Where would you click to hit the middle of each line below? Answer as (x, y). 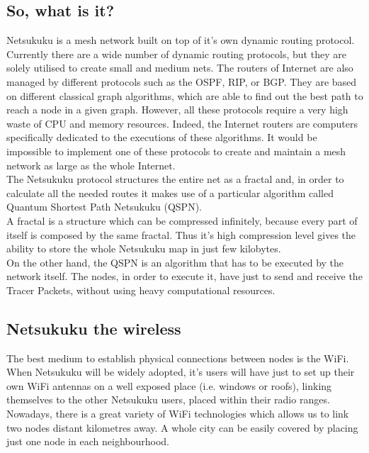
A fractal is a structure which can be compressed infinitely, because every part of (182, 220)
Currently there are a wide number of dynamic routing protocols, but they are (176, 54)
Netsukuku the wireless (94, 328)
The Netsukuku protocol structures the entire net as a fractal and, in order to (175, 179)
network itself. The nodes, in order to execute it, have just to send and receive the (184, 276)
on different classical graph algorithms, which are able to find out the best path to (185, 95)
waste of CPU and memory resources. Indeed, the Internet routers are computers (182, 123)
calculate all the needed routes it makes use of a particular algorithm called (170, 192)
